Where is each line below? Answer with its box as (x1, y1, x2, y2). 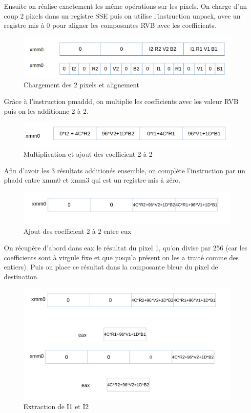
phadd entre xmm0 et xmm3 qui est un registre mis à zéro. (4, 175, 181, 185)
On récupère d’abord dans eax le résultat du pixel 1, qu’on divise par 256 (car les (4, 242, 248, 252)
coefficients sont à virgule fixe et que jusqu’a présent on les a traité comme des (4, 252, 239, 262)
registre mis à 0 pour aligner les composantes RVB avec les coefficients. (4, 20, 216, 30)
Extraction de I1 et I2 (23, 401, 89, 412)
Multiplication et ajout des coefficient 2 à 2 (23, 148, 153, 159)
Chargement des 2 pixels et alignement (23, 80, 139, 90)
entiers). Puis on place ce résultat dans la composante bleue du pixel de (4, 262, 218, 272)
